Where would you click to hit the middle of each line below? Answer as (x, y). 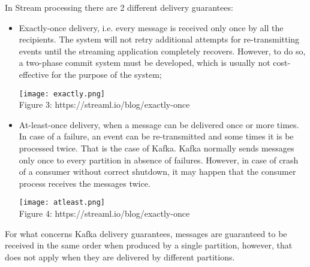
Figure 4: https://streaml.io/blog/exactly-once (104, 213)
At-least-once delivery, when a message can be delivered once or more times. (159, 124)
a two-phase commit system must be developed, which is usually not (145, 63)
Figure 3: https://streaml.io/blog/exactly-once (104, 104)
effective (34, 74)
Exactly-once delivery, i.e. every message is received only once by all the (151, 27)
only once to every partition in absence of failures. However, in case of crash (159, 160)
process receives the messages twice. (85, 183)
